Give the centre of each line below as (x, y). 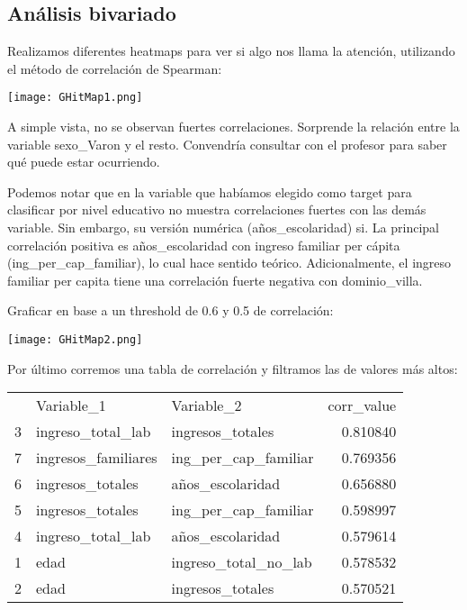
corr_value (362, 405)
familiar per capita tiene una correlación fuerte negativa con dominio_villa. (215, 280)
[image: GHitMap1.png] (75, 98)
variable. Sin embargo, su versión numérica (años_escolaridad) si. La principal (223, 228)
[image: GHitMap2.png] (75, 339)
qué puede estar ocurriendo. (84, 162)
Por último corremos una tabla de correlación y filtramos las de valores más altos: (233, 368)
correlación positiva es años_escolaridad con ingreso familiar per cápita (204, 245)
